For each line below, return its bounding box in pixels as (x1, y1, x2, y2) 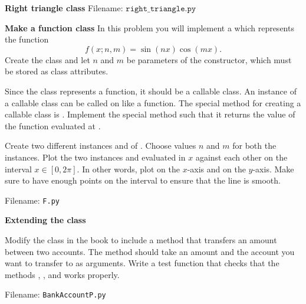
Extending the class (5, 214, 86, 226)
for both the (232, 139, 277, 152)
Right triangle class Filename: (5, 2, 123, 14)
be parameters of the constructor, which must (126, 53, 292, 66)
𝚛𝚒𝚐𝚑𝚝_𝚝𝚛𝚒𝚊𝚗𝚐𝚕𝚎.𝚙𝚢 (126, 5, 196, 13)
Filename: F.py (5, 194, 60, 206)
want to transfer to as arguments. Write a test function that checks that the (5, 257, 279, 269)
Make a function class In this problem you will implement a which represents (5, 21, 294, 34)
